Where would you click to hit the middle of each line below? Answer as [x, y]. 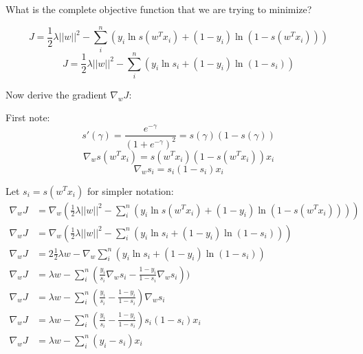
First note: [28, 117]
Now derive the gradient [56, 94]
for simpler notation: [130, 190]
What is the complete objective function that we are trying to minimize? [159, 9]
